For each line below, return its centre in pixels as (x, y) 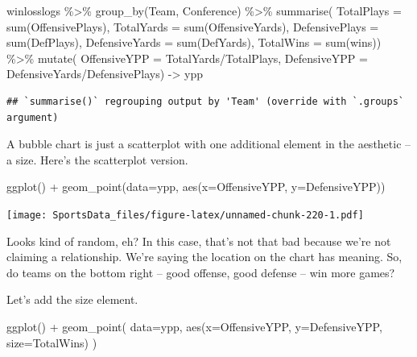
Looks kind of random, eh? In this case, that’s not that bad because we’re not (199, 241)
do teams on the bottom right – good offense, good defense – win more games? (201, 272)
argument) (33, 117)
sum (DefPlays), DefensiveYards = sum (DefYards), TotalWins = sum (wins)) (194, 42)
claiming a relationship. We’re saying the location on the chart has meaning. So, (204, 257)
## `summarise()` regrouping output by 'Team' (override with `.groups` (205, 101)
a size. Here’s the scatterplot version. (97, 159)
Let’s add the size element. (72, 299)
